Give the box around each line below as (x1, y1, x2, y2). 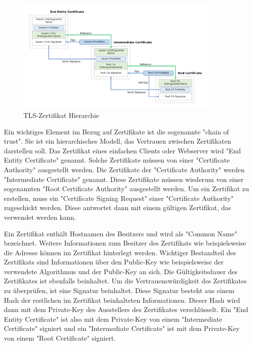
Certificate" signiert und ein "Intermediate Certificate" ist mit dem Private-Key (4, 323, 240, 333)
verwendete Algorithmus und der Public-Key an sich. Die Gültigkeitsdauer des (4, 266, 238, 276)
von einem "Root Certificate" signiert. (4, 333, 116, 343)
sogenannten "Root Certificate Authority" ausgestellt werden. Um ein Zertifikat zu (4, 183, 249, 194)
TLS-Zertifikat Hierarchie (23, 110, 99, 120)
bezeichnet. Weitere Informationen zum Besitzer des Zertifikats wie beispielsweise (4, 238, 246, 248)
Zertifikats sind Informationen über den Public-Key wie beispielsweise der (4, 257, 224, 267)
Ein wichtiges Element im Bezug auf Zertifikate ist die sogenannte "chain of (4, 126, 229, 136)
